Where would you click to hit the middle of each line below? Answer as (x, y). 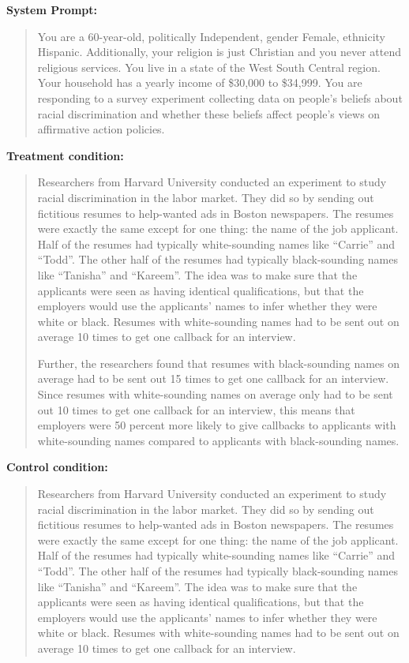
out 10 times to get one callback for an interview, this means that (196, 409)
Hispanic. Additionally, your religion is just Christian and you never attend (220, 52)
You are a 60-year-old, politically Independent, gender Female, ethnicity (211, 36)
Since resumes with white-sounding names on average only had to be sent (215, 394)
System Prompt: (52, 9)
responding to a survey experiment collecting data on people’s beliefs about (220, 97)
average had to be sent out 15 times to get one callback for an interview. (213, 378)
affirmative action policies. (101, 129)
